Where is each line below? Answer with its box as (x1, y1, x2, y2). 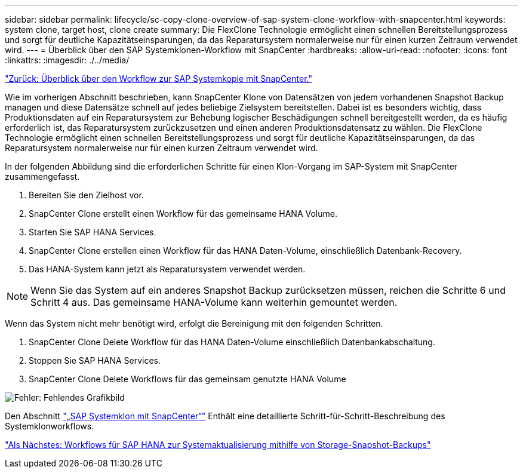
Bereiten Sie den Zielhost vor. (29, 190, 144, 200)
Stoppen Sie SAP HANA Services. (29, 355, 161, 365)
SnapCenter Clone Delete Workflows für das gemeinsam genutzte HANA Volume (29, 374, 346, 384)
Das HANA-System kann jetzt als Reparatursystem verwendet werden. (29, 264, 306, 274)
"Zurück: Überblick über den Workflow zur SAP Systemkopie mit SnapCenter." (5, 73, 312, 84)
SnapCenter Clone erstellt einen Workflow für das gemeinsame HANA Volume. (29, 208, 337, 219)
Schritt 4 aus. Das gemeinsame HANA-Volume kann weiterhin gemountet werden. (30, 296, 398, 308)
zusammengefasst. (5, 171, 80, 182)
